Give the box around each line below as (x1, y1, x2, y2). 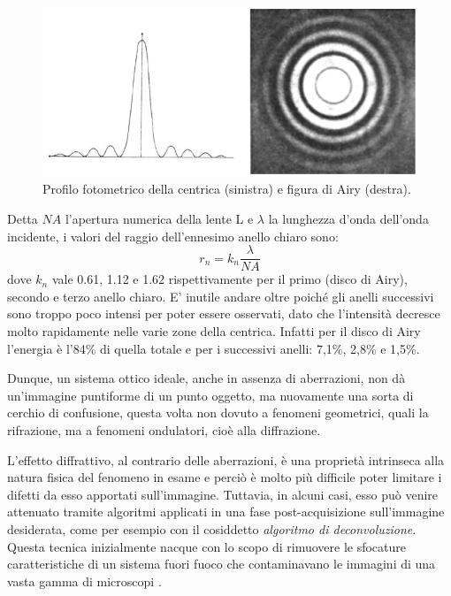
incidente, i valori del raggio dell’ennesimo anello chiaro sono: (7, 226, 339, 245)
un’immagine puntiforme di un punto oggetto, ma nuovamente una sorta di (7, 386, 414, 404)
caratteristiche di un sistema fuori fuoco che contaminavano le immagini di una (7, 554, 436, 573)
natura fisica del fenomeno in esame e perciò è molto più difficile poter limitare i (7, 468, 442, 486)
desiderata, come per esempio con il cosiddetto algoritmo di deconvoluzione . (7, 519, 417, 538)
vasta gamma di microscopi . (7, 571, 162, 590)
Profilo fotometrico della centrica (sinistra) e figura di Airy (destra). (42, 180, 411, 198)
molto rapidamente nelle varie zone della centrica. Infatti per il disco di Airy (7, 321, 421, 340)
